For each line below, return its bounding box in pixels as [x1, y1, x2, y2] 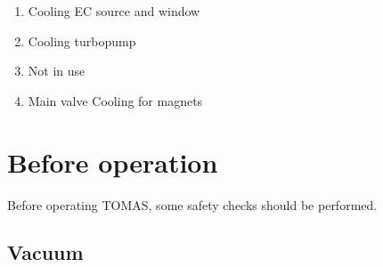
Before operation [7, 143, 218, 180]
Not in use [28, 61, 86, 80]
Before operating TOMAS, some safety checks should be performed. [7, 195, 378, 214]
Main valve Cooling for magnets [28, 91, 203, 109]
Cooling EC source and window [28, 2, 200, 20]
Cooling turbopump [28, 31, 136, 50]
